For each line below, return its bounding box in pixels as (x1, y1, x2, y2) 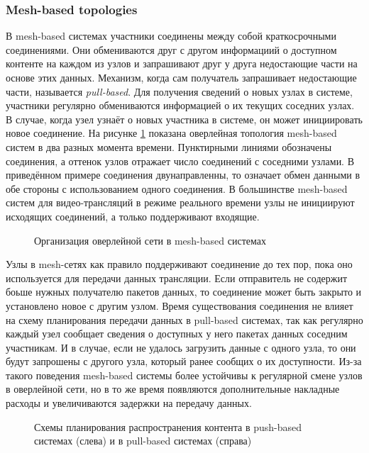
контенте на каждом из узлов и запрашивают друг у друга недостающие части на (6, 56, 358, 71)
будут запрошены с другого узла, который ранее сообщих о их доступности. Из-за (6, 354, 362, 369)
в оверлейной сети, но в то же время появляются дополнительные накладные (6, 381, 340, 396)
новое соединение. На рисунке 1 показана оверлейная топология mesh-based (6, 125, 337, 140)
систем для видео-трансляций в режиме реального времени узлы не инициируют (6, 195, 355, 210)
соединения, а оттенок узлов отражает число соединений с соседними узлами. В (6, 153, 355, 168)
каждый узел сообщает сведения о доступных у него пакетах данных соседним (6, 326, 348, 341)
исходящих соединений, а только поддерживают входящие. (6, 208, 260, 223)
